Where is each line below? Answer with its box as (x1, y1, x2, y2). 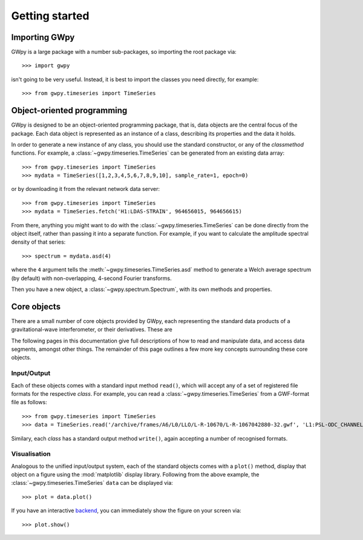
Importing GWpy (11, 32, 75, 42)
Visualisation (11, 450, 51, 458)
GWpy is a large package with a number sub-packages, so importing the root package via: (11, 48, 237, 56)
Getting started (11, 9, 90, 22)
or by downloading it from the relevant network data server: (11, 185, 160, 193)
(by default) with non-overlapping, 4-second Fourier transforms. (11, 275, 172, 282)
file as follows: (11, 399, 48, 406)
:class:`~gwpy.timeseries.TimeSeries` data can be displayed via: (11, 479, 174, 487)
